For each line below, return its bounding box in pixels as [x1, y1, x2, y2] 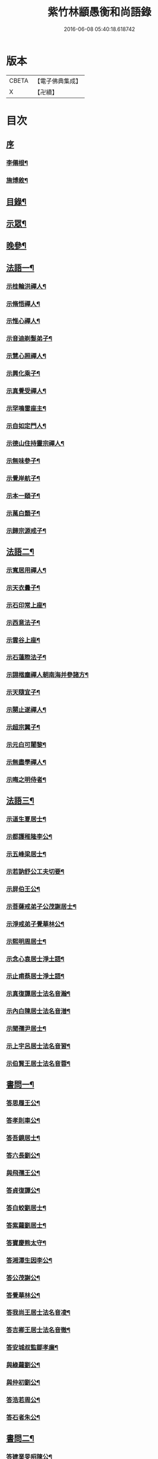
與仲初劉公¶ [6, 1379, 40, 1387]
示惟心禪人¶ [6, 317, 40, 325]
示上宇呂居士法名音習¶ [6, 1042, 71, 1051]
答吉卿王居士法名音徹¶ [6, 1326, 71, 1334]
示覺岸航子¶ [6, 474, 40, 482]
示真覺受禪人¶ [6, 387, 46, 395]
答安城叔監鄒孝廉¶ [6, 1344, 59, 1352]
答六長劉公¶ [6, 1151, 40, 1160]
